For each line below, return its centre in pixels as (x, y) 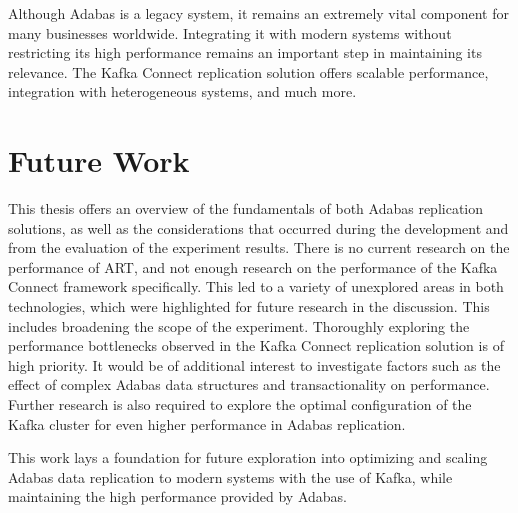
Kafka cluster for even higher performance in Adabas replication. (207, 423)
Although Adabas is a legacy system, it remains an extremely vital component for (258, 13)
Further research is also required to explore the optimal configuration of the (240, 404)
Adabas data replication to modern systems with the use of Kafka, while (230, 476)
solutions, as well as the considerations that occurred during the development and (258, 227)
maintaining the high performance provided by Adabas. (177, 496)
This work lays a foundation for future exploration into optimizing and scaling (248, 457)
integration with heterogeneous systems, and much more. (182, 91)
